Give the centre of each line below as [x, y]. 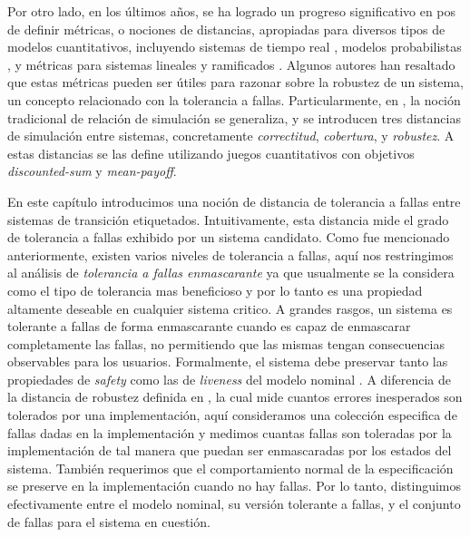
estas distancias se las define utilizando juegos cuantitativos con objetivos [211, 153]
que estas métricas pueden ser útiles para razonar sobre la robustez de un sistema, [235, 82]
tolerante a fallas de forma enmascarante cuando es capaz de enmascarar [209, 326]
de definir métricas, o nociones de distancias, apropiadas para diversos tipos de [226, 29]
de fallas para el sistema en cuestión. [109, 521]
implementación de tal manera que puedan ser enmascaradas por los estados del [230, 450]
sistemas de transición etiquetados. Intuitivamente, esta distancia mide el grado [228, 219]
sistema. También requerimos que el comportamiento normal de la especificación [230, 468]
